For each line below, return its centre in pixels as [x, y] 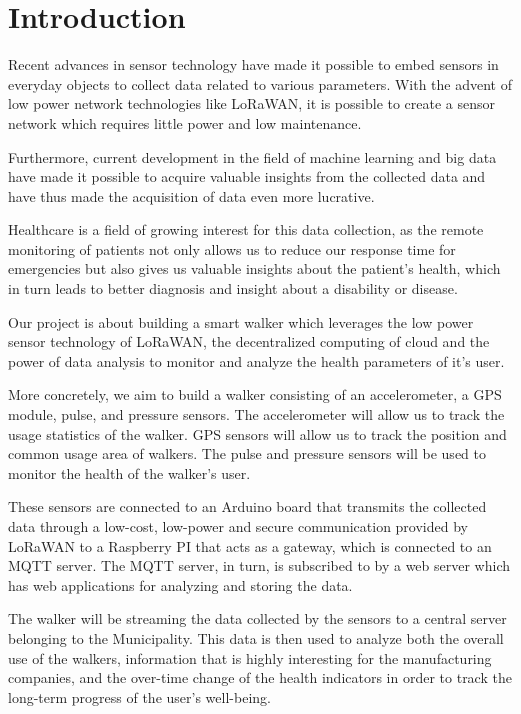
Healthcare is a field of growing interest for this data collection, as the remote [246, 229]
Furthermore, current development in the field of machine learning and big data [252, 156]
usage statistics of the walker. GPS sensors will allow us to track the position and [257, 433]
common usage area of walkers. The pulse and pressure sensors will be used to [247, 453]
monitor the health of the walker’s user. [129, 472]
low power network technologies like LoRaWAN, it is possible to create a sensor [252, 103]
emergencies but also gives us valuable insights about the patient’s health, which [254, 268]
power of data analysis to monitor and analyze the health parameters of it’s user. [256, 360]
